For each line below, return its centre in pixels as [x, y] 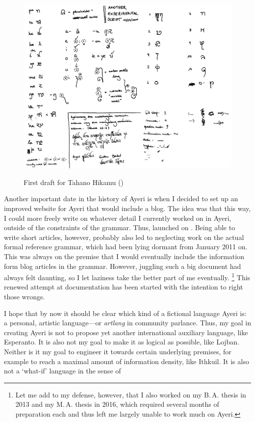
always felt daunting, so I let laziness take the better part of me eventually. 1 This [127, 277]
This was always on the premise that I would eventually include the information [124, 256]
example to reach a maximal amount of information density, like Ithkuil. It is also [127, 361]
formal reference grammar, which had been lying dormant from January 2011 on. [126, 247]
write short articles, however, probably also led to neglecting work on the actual [124, 237]
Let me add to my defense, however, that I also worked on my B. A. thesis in [131, 394]
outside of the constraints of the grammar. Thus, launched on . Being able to [120, 227]
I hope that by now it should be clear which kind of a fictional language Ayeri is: [125, 313]
